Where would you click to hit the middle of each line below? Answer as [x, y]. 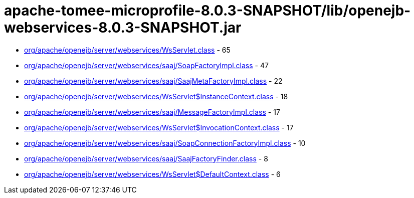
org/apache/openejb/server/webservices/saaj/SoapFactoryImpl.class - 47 [146, 65]
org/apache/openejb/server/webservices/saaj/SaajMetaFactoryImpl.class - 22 [153, 81]
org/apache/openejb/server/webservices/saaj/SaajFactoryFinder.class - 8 [146, 158]
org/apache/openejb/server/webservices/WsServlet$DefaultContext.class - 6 [152, 174]
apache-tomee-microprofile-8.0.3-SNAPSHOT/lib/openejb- [208, 11]
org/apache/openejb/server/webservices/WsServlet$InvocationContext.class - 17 [159, 127]
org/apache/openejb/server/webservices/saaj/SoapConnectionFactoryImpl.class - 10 [165, 143]
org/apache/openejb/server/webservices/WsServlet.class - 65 [127, 50]
